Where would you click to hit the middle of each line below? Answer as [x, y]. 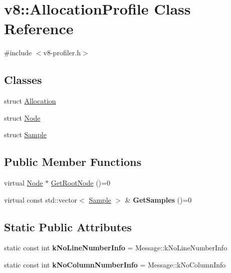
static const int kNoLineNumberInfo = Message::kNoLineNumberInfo [116, 248]
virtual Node [24, 183]
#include [18, 53]
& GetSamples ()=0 [158, 199]
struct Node [22, 117]
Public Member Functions [73, 162]
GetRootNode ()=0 [80, 183]
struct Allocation [30, 101]
